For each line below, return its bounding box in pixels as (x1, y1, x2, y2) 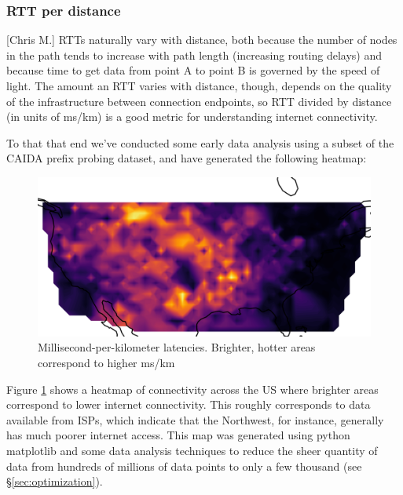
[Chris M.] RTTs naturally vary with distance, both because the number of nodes (6, 31, 398, 48)
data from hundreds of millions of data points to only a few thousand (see (6, 457, 362, 474)
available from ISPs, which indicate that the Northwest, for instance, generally (6, 411, 384, 428)
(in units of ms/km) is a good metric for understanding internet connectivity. (6, 108, 378, 125)
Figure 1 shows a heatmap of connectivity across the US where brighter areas (6, 380, 379, 397)
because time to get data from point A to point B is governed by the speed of (6, 62, 380, 78)
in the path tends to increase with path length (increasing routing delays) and (6, 46, 383, 63)
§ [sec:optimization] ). (6, 473, 103, 490)
